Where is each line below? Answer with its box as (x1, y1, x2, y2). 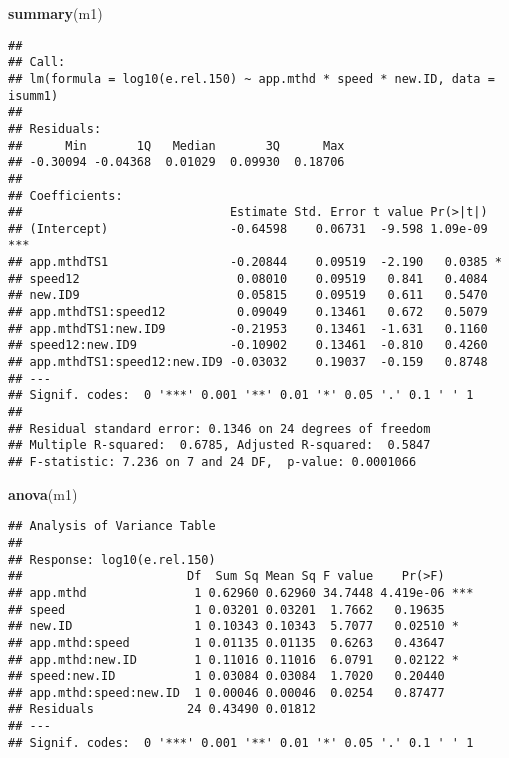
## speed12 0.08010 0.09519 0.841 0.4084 (8, 271, 488, 286)
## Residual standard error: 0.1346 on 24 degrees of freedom (8, 421, 431, 436)
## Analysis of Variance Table (8, 519, 216, 534)
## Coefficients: (8, 188, 123, 203)
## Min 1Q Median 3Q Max (8, 138, 345, 153)
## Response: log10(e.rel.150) (8, 552, 216, 567)
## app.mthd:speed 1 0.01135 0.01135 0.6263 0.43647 (8, 635, 445, 650)
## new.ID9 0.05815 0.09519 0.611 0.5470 (8, 288, 488, 303)
